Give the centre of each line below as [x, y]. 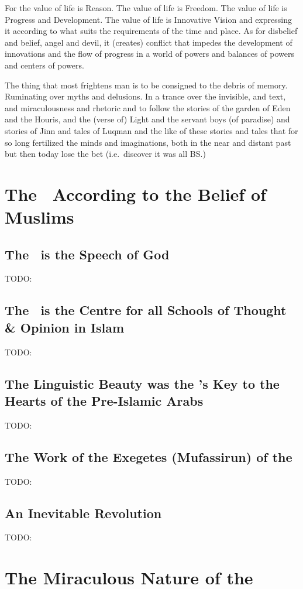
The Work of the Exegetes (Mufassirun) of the [149, 456]
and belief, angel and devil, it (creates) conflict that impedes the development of [149, 42]
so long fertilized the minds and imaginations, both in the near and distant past [148, 142]
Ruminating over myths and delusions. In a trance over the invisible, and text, [145, 96]
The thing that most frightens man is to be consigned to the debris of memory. [146, 85]
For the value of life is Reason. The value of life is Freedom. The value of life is [146, 8]
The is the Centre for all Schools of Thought [146, 310]
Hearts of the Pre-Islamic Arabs [104, 401]
